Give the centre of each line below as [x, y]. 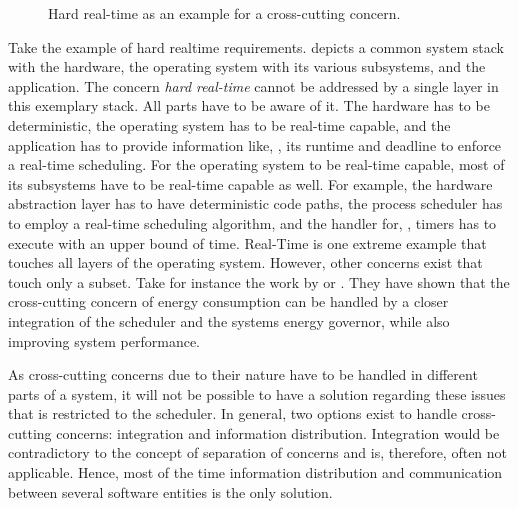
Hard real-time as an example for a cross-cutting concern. [224, 13]
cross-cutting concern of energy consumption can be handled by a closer [228, 301]
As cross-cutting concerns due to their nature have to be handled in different [243, 374]
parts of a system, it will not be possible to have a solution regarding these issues [257, 393]
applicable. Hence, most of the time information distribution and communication [255, 472]
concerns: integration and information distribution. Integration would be [278, 432]
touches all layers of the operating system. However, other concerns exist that [245, 262]
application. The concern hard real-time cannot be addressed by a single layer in [253, 85]
